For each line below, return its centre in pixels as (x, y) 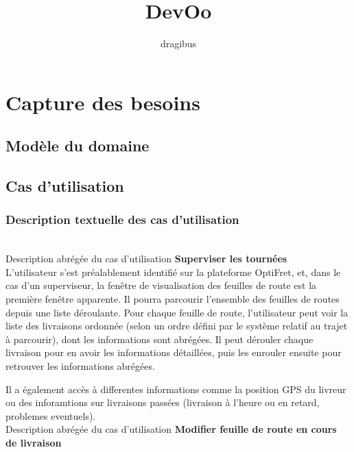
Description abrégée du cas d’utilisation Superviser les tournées (146, 259)
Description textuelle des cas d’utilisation (122, 219)
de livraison (34, 442)
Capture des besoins (103, 102)
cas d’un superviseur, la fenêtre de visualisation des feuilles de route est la (161, 285)
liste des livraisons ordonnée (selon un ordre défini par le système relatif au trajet (177, 326)
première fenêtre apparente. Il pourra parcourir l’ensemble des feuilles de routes (173, 299)
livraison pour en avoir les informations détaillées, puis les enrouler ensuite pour (174, 352)
